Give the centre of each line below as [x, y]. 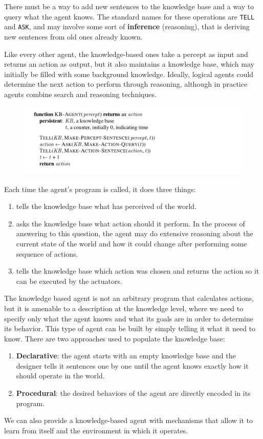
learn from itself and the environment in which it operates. [96, 430]
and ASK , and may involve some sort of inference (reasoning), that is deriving [127, 26]
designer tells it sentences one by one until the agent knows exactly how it [132, 365]
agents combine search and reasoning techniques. [80, 94]
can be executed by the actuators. [69, 281]
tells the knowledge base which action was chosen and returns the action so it [138, 271]
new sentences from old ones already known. [73, 36]
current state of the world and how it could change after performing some [131, 243]
